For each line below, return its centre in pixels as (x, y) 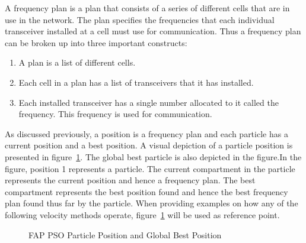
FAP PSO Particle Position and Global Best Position (125, 234)
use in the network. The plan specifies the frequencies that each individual (140, 19)
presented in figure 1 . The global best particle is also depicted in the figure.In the (153, 156)
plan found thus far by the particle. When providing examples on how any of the (152, 203)
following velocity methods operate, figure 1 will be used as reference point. (142, 214)
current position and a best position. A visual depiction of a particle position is (149, 145)
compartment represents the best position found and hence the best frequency (146, 191)
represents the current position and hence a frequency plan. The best (130, 180)
